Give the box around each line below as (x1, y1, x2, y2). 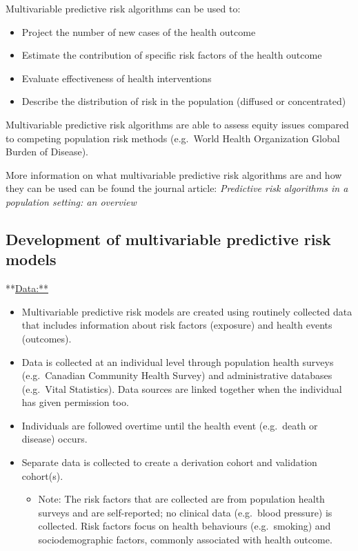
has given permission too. (21, 395, 129, 409)
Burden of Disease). (6, 144, 88, 159)
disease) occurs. (21, 432, 88, 446)
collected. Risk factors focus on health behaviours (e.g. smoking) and (38, 519, 331, 533)
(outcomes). (21, 331, 72, 345)
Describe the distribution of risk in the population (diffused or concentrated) (21, 94, 346, 108)
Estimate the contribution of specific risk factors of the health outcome (21, 48, 322, 62)
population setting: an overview (6, 194, 137, 209)
